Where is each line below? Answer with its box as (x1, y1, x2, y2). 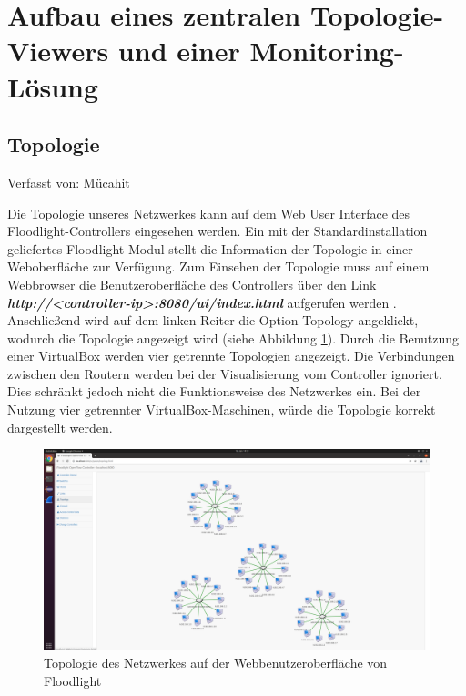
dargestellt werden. (7, 417, 113, 436)
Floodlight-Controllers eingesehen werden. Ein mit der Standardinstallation (7, 221, 428, 241)
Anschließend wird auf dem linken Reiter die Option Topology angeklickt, (7, 311, 419, 330)
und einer (117, 32, 240, 69)
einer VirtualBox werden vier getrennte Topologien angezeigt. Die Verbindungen (7, 346, 455, 365)
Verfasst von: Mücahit (7, 172, 130, 191)
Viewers (7, 32, 109, 69)
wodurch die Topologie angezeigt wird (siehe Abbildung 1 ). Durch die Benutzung (7, 328, 460, 347)
